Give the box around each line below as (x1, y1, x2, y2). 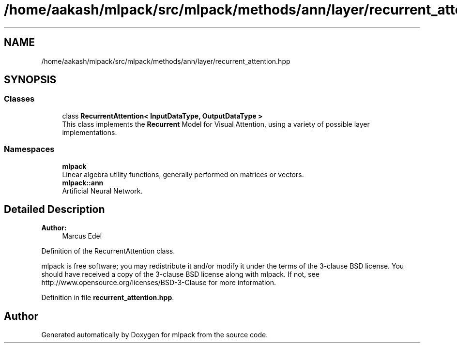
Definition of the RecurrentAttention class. (41, 247, 175, 256)
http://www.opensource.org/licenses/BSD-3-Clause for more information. (41, 278, 276, 287)
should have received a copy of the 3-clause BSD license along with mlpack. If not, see (41, 270, 320, 279)
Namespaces (4, 144, 55, 154)
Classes (4, 94, 35, 104)
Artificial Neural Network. (62, 186, 143, 195)
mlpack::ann (62, 178, 104, 187)
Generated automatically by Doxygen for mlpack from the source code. (41, 331, 268, 339)
